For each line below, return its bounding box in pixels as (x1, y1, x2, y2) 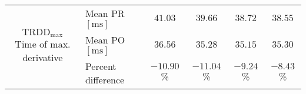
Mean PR (85, 6, 125, 20)
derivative (22, 51, 63, 65)
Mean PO (85, 33, 125, 46)
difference (85, 73, 125, 86)
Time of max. (15, 37, 71, 51)
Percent (85, 59, 117, 73)
